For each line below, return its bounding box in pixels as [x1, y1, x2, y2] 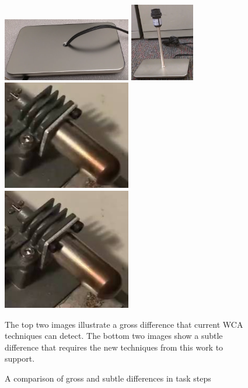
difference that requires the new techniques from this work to [5, 341, 223, 353]
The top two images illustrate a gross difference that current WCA [5, 318, 243, 330]
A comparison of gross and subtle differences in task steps [5, 372, 211, 384]
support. [5, 352, 35, 365]
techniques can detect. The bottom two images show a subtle [5, 329, 223, 342]
